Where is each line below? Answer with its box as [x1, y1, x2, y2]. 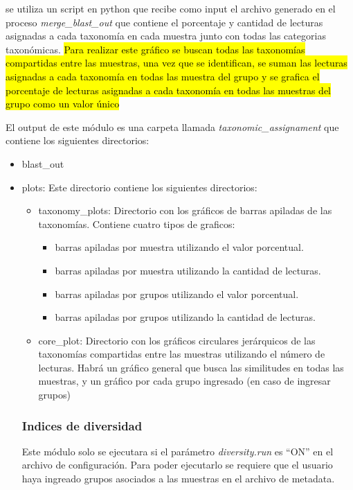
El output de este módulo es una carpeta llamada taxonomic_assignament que [6, 119, 339, 134]
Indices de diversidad [21, 417, 143, 434]
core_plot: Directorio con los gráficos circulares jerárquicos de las [38, 333, 316, 347]
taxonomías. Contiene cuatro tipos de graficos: [38, 216, 235, 231]
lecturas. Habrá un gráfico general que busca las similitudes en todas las [38, 360, 344, 374]
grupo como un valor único [6, 96, 120, 111]
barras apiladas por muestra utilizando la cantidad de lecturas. [55, 263, 321, 277]
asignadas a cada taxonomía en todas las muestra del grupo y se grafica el [6, 69, 320, 83]
